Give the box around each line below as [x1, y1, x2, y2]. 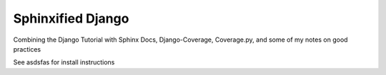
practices [13, 45, 41, 53]
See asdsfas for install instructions [13, 58, 115, 67]
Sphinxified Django [13, 11, 129, 26]
